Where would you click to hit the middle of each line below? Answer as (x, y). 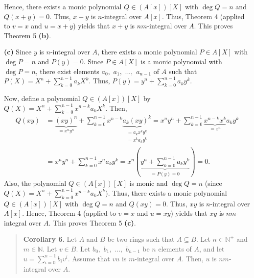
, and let (212, 248)
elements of (175, 248)
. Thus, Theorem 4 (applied (203, 16)
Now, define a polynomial (42, 98)
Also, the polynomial (35, 183)
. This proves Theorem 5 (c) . (92, 222)
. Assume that (89, 258)
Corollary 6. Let (50, 239)
